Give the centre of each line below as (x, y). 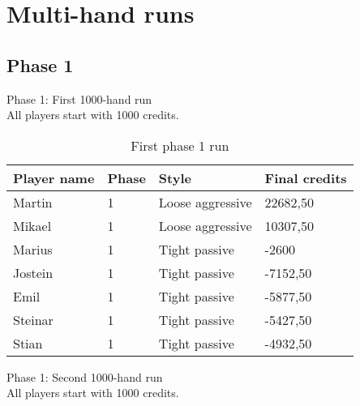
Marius (33, 249)
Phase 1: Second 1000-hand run (85, 376)
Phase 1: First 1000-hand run (79, 98)
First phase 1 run (180, 145)
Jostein (33, 272)
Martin (33, 202)
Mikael (32, 225)
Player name (54, 177)
